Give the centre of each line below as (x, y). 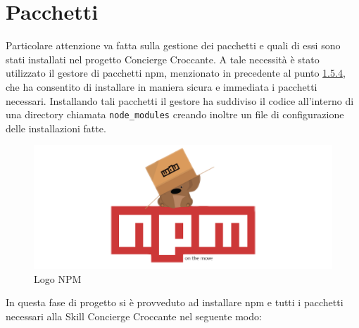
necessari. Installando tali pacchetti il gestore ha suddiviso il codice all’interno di (180, 100)
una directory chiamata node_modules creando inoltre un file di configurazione (175, 114)
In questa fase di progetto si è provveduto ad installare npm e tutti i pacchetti (175, 302)
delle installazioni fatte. (56, 128)
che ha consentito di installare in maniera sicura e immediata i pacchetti (162, 86)
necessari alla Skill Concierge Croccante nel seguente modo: (134, 316)
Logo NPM (58, 278)
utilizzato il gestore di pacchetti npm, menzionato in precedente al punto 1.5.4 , (176, 73)
